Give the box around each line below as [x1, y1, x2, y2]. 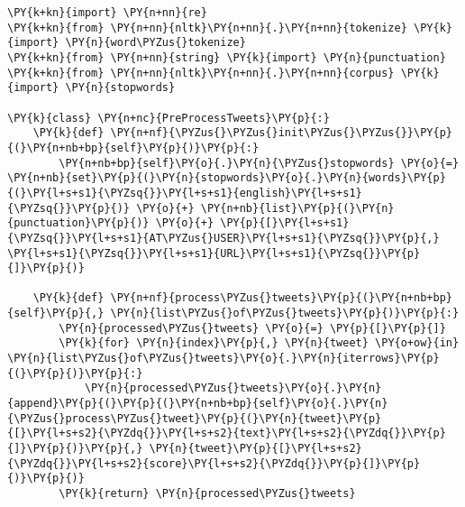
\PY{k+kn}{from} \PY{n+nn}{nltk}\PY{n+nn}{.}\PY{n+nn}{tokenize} [7, 21, 407, 34]
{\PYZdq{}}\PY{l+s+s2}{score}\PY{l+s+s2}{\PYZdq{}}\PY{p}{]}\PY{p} [7, 456, 421, 470]
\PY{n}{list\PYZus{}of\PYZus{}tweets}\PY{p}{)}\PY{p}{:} [110, 307, 460, 320]
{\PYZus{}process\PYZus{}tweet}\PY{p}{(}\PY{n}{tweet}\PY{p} [7, 411, 382, 425]
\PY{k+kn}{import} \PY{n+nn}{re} [7, 6, 207, 19]
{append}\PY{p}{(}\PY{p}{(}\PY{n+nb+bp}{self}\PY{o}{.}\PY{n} [7, 397, 388, 410]
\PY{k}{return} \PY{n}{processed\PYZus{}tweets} [59, 487, 356, 500]
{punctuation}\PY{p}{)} [7, 217, 150, 230]
